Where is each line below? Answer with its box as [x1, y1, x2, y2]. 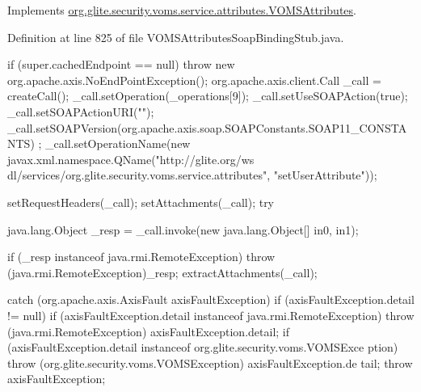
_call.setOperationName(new [45, 135, 191, 152]
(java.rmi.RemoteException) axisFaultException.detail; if [7, 322, 290, 339]
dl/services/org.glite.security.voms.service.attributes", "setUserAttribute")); [7, 166, 377, 183]
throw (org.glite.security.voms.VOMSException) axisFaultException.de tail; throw [7, 354, 413, 371]
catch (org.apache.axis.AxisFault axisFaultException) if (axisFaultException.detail [7, 291, 415, 308]
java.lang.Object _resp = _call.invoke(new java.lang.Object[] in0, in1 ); [7, 221, 359, 238]
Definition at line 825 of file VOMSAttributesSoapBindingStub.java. [7, 28, 344, 45]
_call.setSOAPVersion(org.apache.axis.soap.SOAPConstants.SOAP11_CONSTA [7, 119, 407, 136]
